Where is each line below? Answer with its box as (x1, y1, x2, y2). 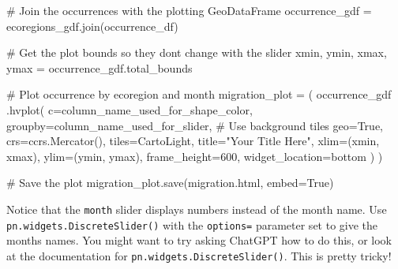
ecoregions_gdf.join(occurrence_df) (6, 17, 178, 34)
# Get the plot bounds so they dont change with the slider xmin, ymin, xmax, (6, 44, 387, 61)
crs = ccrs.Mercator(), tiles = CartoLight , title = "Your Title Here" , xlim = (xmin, (6, 133, 380, 149)
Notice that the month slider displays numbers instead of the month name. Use (6, 200, 387, 217)
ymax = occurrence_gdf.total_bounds (6, 59, 193, 76)
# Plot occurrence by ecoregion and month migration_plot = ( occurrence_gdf (6, 86, 392, 103)
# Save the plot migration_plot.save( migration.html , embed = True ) (6, 174, 334, 191)
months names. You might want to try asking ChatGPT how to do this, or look (6, 232, 392, 248)
